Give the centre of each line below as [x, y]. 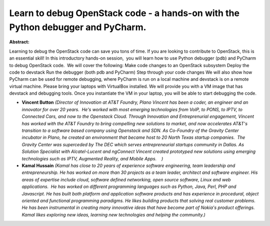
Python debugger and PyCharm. [78, 27]
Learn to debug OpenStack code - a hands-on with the [124, 13]
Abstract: [19, 42]
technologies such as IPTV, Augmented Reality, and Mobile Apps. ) [92, 158]
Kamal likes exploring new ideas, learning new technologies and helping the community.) [114, 214]
